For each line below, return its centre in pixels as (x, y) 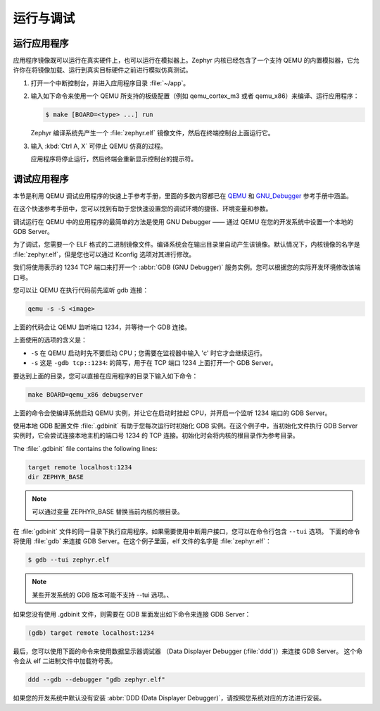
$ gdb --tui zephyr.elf (69, 560)
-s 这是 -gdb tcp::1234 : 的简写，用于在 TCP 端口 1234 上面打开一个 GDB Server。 (154, 363)
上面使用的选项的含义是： (50, 340)
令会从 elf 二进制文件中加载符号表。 (65, 661)
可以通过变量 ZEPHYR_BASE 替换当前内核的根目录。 (108, 512)
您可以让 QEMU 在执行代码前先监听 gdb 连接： (81, 290)
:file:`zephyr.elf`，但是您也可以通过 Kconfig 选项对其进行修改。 (104, 254)
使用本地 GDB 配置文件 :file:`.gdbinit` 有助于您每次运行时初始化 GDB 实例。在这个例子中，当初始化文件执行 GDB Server (185, 426)
